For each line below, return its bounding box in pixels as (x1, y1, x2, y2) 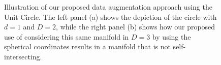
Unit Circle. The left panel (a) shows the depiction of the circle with (4, 11, 217, 22)
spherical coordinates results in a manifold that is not (4, 41, 171, 52)
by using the (152, 31, 191, 42)
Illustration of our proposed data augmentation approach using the (4, 2, 212, 12)
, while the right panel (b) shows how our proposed (56, 21, 215, 32)
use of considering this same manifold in (4, 31, 129, 42)
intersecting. (4, 51, 42, 61)
